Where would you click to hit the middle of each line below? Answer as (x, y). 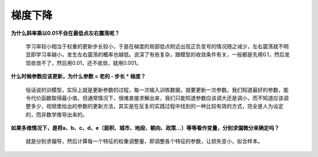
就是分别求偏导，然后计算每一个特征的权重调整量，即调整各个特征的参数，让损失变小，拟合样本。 (144, 141)
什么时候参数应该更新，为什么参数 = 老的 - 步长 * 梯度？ (78, 76)
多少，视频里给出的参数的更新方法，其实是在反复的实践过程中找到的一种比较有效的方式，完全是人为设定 (157, 106)
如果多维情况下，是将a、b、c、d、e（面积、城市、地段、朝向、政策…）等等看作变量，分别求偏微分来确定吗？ (145, 128)
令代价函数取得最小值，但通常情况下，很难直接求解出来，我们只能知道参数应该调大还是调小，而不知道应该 (155, 98)
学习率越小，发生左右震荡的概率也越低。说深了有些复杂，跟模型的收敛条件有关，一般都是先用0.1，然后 (160, 55)
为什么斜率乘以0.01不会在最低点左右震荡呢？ (65, 33)
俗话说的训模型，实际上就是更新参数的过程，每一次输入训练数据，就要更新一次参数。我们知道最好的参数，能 (157, 90)
